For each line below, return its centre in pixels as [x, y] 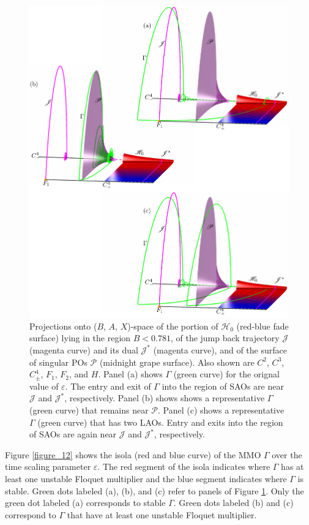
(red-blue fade [262, 326]
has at [292, 466]
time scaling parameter [48, 466]
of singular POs [58, 362]
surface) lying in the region [80, 338]
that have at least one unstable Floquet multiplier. [162, 514]
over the [287, 454]
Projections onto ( [63, 326]
